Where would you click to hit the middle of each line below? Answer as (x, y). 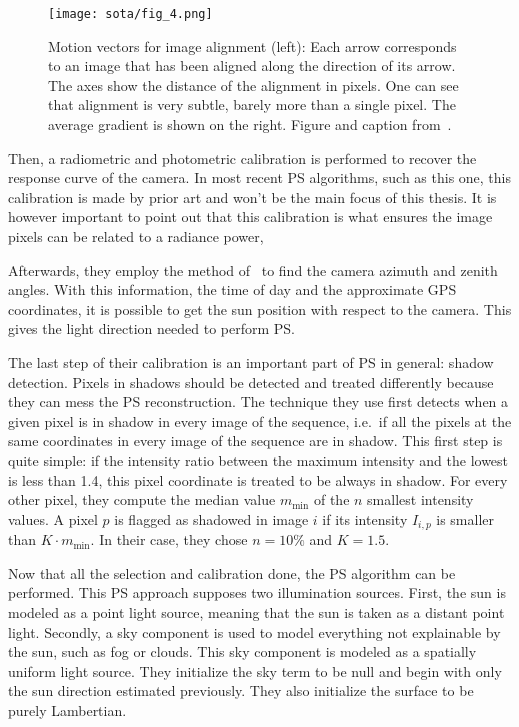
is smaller (465, 518)
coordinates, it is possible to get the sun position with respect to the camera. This (260, 308)
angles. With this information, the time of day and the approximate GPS (232, 289)
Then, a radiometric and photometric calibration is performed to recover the (242, 157)
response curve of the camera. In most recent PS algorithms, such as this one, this (260, 177)
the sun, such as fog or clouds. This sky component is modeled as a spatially (242, 651)
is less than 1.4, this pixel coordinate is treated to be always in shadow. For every (258, 479)
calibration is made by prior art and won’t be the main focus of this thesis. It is (252, 196)
